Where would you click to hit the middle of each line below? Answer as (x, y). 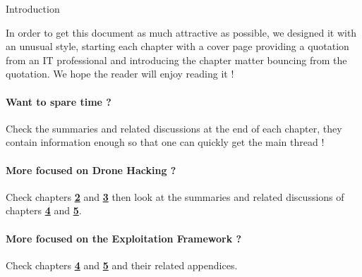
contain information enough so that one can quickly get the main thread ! (165, 142)
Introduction (33, 8)
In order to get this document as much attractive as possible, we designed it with (181, 32)
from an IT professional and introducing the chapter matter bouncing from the (176, 60)
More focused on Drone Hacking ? (91, 170)
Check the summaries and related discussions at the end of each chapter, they (174, 128)
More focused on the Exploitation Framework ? (124, 238)
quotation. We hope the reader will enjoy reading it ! (120, 74)
